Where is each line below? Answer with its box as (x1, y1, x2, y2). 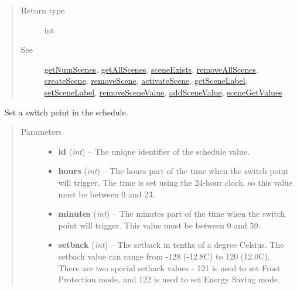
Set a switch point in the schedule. (4, 105, 128, 118)
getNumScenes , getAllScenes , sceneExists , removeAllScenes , (44, 63, 258, 75)
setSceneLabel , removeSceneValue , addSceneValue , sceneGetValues (44, 86, 282, 98)
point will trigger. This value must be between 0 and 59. (58, 219, 261, 231)
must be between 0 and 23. (58, 187, 155, 200)
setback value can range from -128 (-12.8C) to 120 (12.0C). (58, 250, 270, 262)
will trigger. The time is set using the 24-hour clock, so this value (58, 176, 293, 188)
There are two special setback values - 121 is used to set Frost (58, 261, 281, 274)
